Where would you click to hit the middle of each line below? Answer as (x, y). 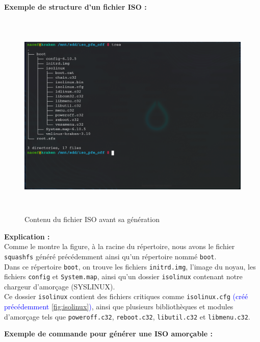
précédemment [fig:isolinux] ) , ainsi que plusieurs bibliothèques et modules (119, 307)
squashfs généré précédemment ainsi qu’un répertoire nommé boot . (110, 256)
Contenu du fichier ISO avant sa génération (92, 219)
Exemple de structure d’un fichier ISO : (75, 7)
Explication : (27, 236)
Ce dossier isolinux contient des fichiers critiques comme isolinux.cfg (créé (126, 296)
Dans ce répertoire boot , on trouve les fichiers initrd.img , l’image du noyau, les (130, 266)
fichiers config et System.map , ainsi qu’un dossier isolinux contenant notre (123, 276)
